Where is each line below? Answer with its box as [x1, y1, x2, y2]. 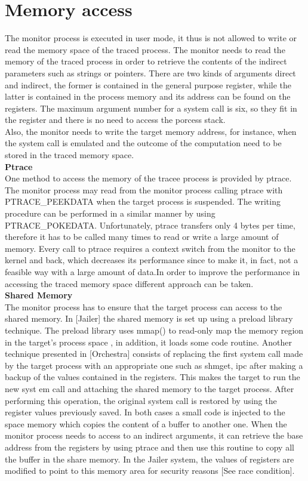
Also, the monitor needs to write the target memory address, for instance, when [5, 125, 297, 137]
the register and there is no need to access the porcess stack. [5, 113, 226, 126]
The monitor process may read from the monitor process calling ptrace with [5, 183, 283, 196]
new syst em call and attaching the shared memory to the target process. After [5, 382, 294, 394]
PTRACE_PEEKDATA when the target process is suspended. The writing [5, 195, 281, 208]
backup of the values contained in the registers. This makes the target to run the [5, 371, 300, 383]
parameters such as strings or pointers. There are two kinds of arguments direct [5, 66, 296, 79]
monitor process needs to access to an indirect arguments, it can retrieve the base [5, 429, 303, 442]
